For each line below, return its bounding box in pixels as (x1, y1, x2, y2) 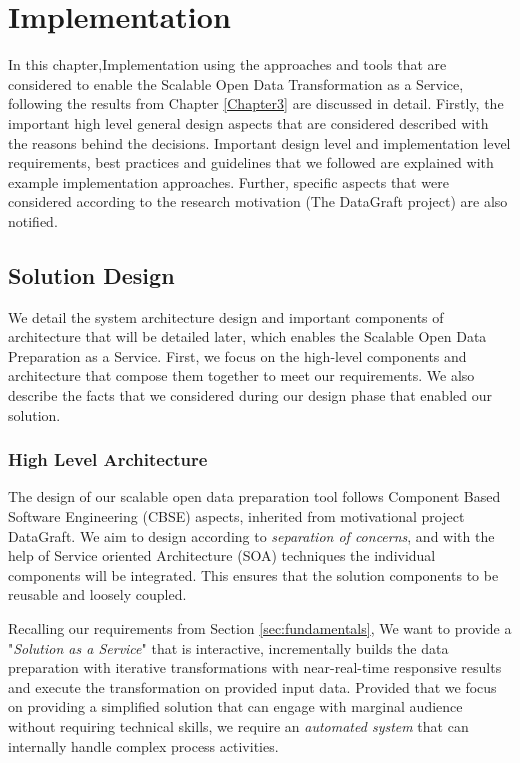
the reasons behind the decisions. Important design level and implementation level (8, 132, 511, 153)
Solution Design (8, 259, 175, 290)
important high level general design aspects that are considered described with (8, 112, 489, 133)
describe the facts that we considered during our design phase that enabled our (8, 385, 492, 406)
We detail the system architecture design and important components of (8, 306, 444, 327)
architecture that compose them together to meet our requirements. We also (8, 365, 475, 386)
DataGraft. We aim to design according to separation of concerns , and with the (8, 525, 495, 546)
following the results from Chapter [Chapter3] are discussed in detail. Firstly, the (8, 93, 504, 114)
